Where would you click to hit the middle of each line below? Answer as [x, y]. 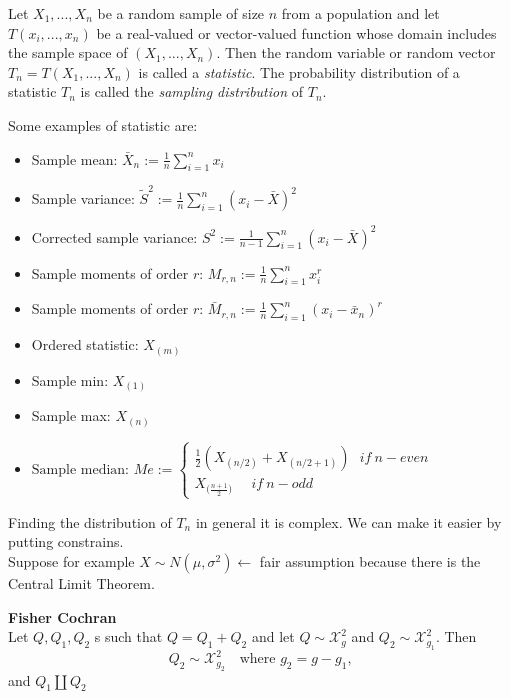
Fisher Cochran [62, 616]
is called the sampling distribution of [192, 91]
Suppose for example [71, 561]
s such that [128, 636]
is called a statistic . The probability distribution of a [299, 71]
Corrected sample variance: [114, 236]
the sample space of [68, 52]
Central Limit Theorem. [81, 583]
